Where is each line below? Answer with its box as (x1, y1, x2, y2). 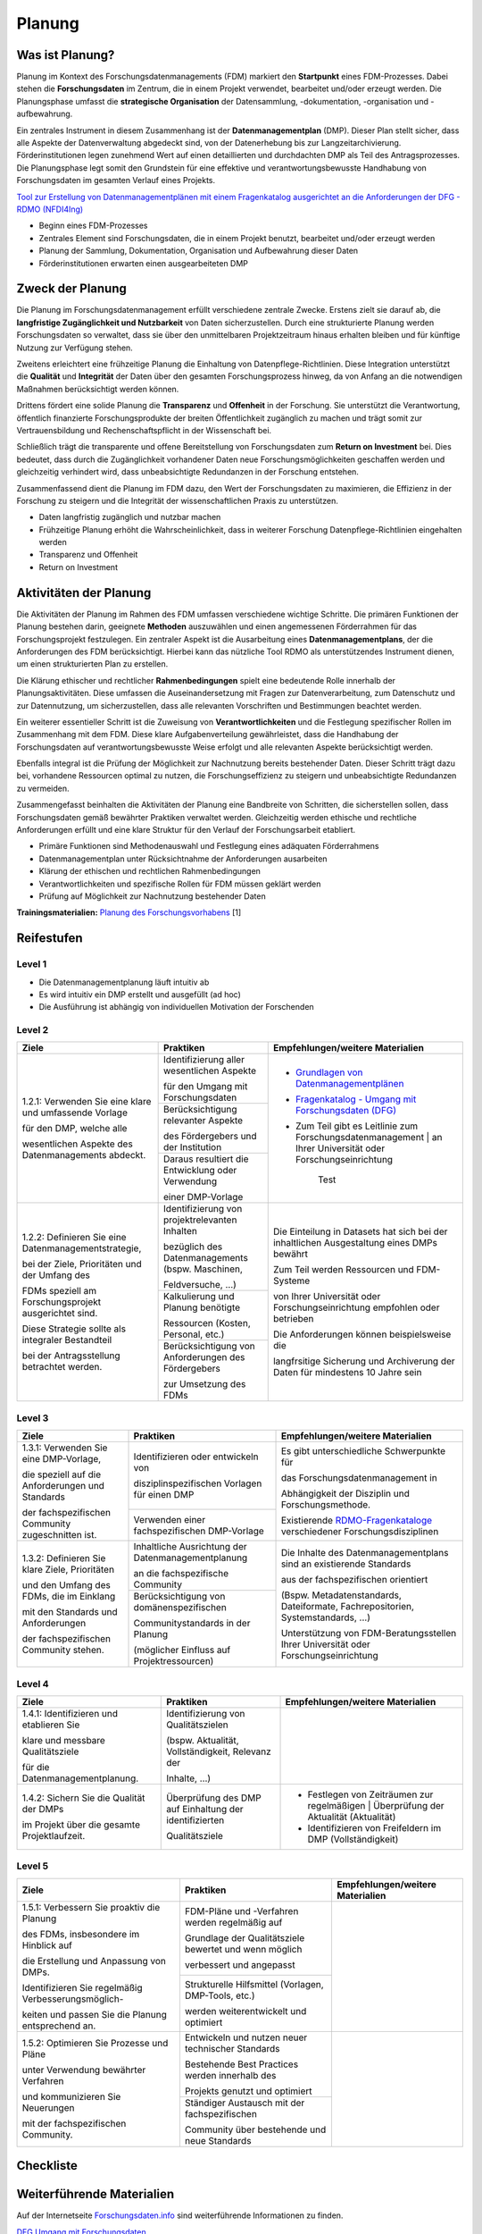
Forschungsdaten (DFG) (295, 1104, 397, 1117)
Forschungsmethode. (280, 1499, 370, 1511)
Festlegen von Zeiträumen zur (307, 1788, 434, 1801)
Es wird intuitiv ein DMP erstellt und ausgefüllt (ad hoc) (38, 988, 241, 1000)
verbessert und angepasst (184, 1959, 295, 1971)
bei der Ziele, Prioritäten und (21, 1258, 142, 1271)
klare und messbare (21, 1734, 106, 1746)
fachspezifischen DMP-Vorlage (133, 1524, 265, 1537)
